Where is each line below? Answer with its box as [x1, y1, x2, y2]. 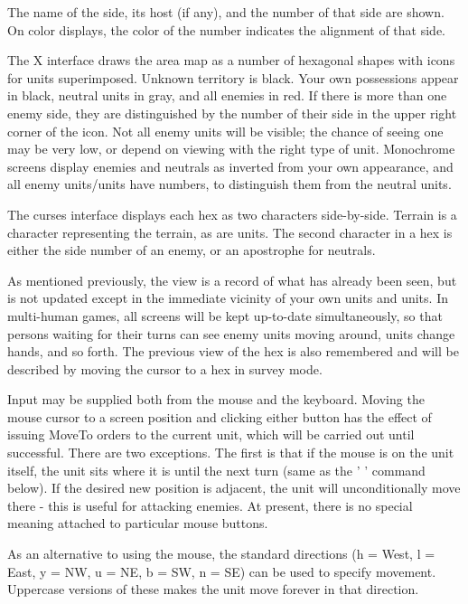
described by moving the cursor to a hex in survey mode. [7, 359, 323, 378]
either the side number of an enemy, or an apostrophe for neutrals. [7, 241, 376, 260]
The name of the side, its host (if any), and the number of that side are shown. [7, 3, 445, 21]
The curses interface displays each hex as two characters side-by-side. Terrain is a [7, 204, 457, 223]
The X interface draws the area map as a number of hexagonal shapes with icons [7, 51, 455, 70]
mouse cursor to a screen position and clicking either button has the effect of [7, 407, 432, 426]
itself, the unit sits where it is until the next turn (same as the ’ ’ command [7, 460, 426, 479]
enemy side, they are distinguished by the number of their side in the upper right [7, 103, 457, 122]
